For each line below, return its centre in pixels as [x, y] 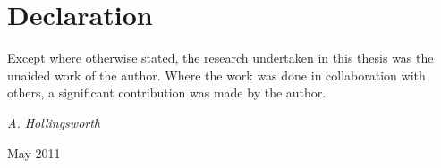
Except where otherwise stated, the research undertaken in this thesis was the [220, 58]
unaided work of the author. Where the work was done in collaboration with [216, 75]
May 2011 [34, 152]
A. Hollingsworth [54, 122]
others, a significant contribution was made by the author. [167, 92]
